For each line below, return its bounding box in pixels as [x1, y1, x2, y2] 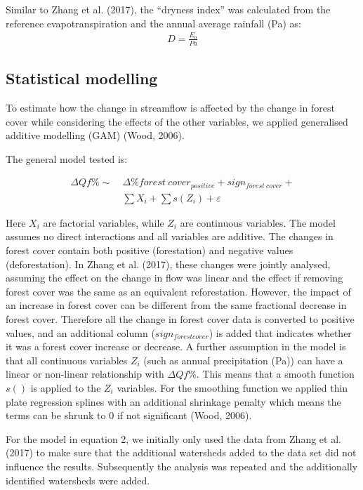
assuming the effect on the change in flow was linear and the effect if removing [6, 270, 343, 285]
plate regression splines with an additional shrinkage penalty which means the [6, 394, 341, 409]
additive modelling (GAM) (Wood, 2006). [6, 128, 185, 143]
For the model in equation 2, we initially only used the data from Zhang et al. [6, 431, 341, 446]
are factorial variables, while [43, 215, 164, 230]
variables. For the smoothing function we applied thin [117, 380, 348, 395]
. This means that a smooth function [196, 366, 355, 381]
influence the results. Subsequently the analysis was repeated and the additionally [6, 458, 358, 473]
